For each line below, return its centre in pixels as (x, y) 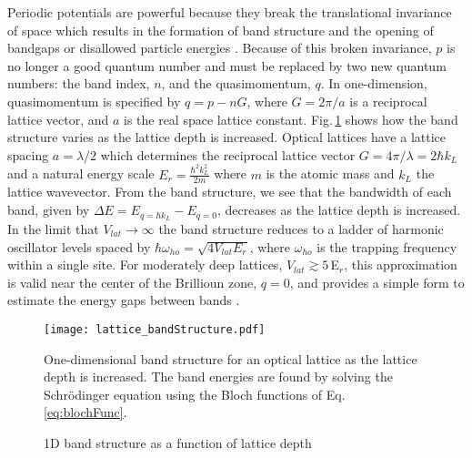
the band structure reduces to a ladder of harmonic (301, 228)
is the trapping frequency (387, 246)
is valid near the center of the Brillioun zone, (132, 282)
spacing (28, 154)
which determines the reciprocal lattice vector (228, 154)
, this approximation (401, 265)
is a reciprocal (388, 101)
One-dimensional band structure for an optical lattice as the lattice (231, 358)
